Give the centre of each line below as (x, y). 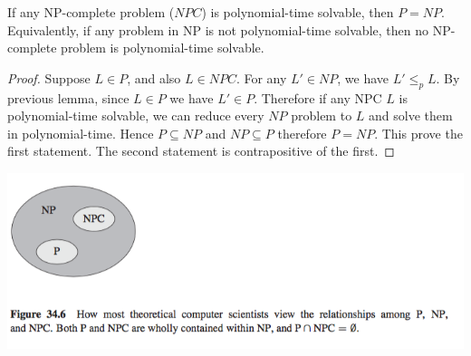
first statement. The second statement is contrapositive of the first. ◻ (201, 151)
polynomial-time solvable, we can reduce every (136, 115)
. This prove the (418, 133)
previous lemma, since (68, 97)
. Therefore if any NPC (318, 97)
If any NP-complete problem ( (91, 12)
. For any (261, 77)
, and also (154, 77)
